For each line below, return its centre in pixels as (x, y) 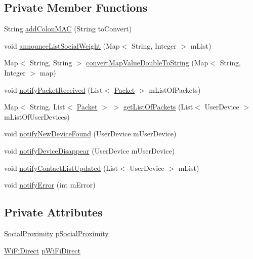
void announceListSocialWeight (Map (62, 45)
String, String (51, 63)
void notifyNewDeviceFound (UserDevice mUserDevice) (90, 134)
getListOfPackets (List (158, 107)
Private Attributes (53, 212)
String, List (47, 107)
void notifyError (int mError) (50, 185)
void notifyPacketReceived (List (53, 89)
